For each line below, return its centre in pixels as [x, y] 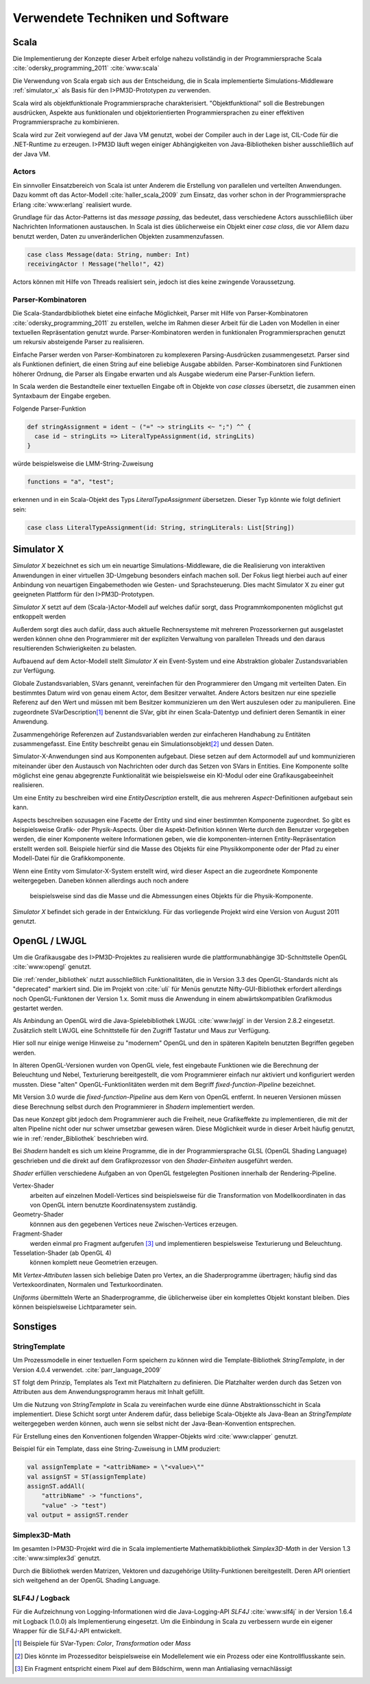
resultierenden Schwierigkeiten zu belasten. [75, 649]
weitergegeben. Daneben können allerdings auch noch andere [101, 880]
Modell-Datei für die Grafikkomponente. [69, 858]
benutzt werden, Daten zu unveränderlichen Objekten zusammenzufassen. [119, 236]
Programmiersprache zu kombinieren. [66, 122]
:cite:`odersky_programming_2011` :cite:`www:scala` [86, 68]
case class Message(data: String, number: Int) [108, 254]
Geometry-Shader [38, 1214]
